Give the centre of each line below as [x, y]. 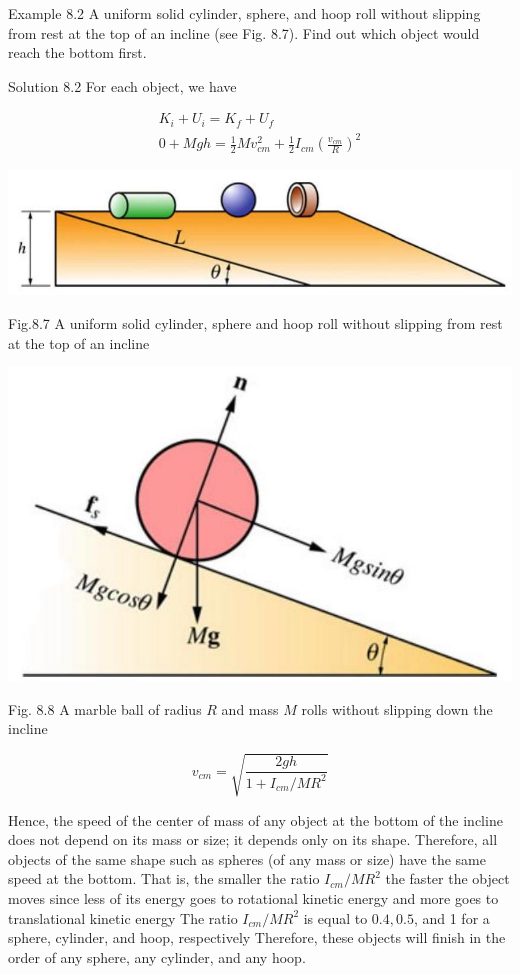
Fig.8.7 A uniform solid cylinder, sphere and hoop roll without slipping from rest [255, 323]
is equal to [335, 917]
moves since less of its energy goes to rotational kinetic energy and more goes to [253, 897]
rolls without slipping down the [397, 708]
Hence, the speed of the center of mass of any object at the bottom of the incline [255, 819]
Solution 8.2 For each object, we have [122, 85]
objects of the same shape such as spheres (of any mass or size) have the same [247, 858]
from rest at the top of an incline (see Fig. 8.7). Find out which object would [244, 32]
